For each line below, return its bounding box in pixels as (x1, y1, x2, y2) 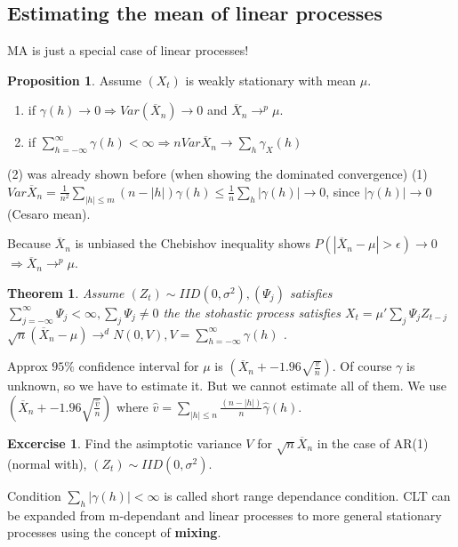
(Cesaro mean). (7, 204, 91, 222)
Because (7, 234, 51, 253)
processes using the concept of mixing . (7, 523, 221, 542)
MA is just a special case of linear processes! (7, 41, 249, 60)
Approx (7, 357, 48, 375)
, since (325, 181, 360, 200)
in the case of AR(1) (317, 433, 429, 452)
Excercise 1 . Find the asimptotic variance (7, 433, 242, 452)
